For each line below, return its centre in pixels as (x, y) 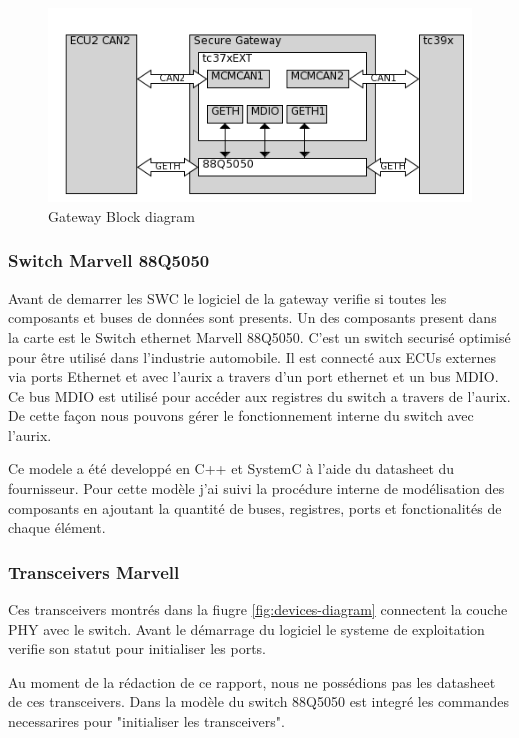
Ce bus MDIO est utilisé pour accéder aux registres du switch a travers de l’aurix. (259, 395)
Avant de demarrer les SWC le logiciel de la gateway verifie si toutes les (227, 297)
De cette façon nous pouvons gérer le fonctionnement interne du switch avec (241, 415)
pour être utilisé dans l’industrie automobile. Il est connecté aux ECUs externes (252, 356)
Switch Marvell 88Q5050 (109, 260)
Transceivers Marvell (94, 571)
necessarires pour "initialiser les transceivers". (146, 721)
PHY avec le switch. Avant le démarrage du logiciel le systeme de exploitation (246, 628)
